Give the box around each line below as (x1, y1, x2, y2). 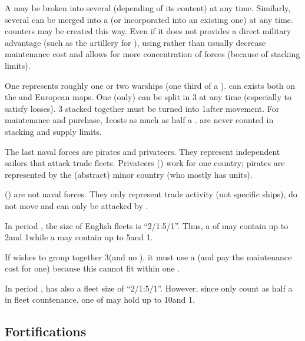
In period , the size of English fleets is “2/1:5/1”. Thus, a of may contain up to (5, 219, 289, 231)
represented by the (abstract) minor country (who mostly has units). (5, 168, 253, 180)
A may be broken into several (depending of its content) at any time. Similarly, (5, 2, 291, 14)
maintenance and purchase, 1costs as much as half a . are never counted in (5, 114, 274, 126)
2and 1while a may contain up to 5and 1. (5, 231, 153, 243)
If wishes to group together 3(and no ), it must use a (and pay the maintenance (5, 250, 292, 263)
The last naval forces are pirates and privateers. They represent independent (5, 145, 280, 157)
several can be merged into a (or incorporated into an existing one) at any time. (5, 13, 293, 25)
